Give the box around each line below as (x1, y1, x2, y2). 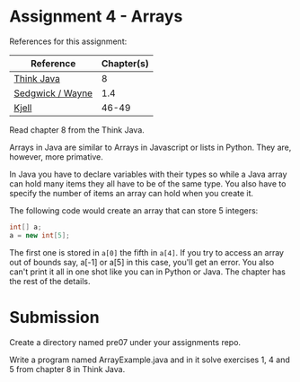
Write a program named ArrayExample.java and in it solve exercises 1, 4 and (9, 354, 290, 365)
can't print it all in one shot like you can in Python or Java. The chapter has (9, 266, 286, 277)
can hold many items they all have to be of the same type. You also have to (9, 178, 287, 189)
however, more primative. (9, 151, 103, 162)
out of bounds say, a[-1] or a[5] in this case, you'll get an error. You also (9, 256, 275, 267)
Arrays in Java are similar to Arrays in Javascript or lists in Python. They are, (9, 142, 292, 152)
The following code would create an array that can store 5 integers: (9, 204, 259, 216)
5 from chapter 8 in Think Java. (9, 363, 126, 374)
